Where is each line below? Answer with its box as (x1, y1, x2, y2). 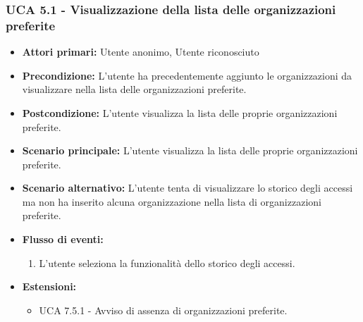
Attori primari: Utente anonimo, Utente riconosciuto (22, 44, 259, 59)
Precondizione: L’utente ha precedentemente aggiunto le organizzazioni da (22, 68, 352, 82)
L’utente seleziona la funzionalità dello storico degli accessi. (39, 255, 295, 270)
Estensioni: (22, 279, 77, 294)
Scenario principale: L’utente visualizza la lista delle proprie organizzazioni (22, 143, 358, 158)
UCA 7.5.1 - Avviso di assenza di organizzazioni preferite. (39, 302, 288, 317)
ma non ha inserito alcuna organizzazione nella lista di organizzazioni (22, 194, 321, 209)
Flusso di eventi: (22, 232, 104, 247)
